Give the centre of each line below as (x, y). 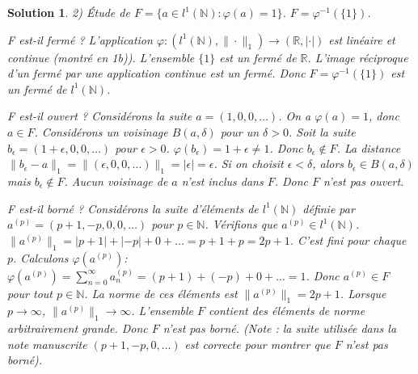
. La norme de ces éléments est (161, 293)
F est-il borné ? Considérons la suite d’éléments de (133, 208)
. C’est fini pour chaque (348, 240)
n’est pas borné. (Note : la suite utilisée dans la (280, 328)
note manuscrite (47, 344)
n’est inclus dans (222, 181)
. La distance (369, 147)
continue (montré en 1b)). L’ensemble (101, 57)
